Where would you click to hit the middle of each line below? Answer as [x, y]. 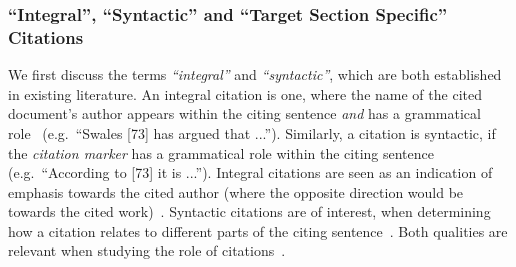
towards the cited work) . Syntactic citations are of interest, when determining [249, 211]
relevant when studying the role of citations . [147, 250]
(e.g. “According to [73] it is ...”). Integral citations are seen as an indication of [250, 172]
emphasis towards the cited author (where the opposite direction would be [236, 191]
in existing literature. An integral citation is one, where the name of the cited [245, 93]
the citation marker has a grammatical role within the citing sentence [221, 152]
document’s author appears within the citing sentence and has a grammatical [244, 113]
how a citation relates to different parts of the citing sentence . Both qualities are [258, 230]
